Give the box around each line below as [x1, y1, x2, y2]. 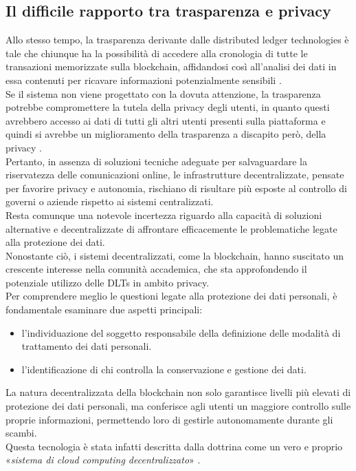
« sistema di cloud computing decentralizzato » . [5, 452, 201, 467]
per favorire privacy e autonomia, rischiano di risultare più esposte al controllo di [5, 180, 347, 195]
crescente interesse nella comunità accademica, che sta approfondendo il [5, 262, 307, 276]
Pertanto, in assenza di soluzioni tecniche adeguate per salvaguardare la [5, 154, 307, 168]
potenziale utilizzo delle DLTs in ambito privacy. [5, 275, 210, 289]
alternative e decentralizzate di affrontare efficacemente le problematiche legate [5, 221, 337, 235]
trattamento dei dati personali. [21, 339, 152, 353]
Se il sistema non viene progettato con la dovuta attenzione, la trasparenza [5, 86, 321, 101]
